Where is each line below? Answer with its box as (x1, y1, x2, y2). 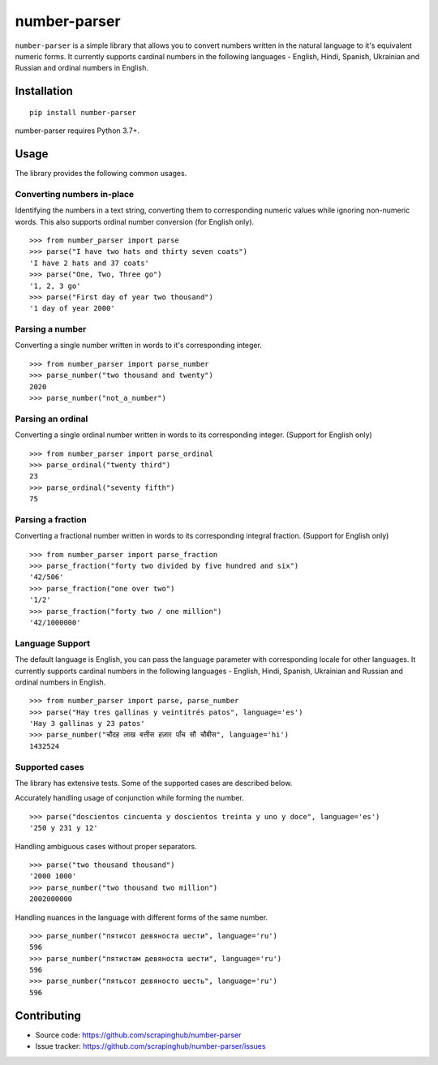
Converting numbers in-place (15, 188, 135, 200)
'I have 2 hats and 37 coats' (29, 258, 150, 268)
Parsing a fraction (15, 513, 87, 525)
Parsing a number (15, 324, 87, 335)
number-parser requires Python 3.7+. (15, 126, 140, 135)
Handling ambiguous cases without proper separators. (15, 841, 198, 851)
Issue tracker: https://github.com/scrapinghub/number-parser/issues (35, 1041, 266, 1051)
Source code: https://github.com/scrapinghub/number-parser (35, 1030, 242, 1040)
